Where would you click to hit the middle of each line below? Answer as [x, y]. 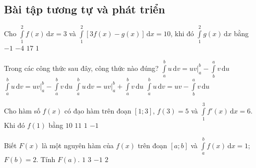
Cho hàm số [22, 110]
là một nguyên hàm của [78, 145]
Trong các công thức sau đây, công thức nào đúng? [81, 68]
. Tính [46, 159]
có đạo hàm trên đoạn [98, 110]
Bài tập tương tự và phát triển [85, 9]
